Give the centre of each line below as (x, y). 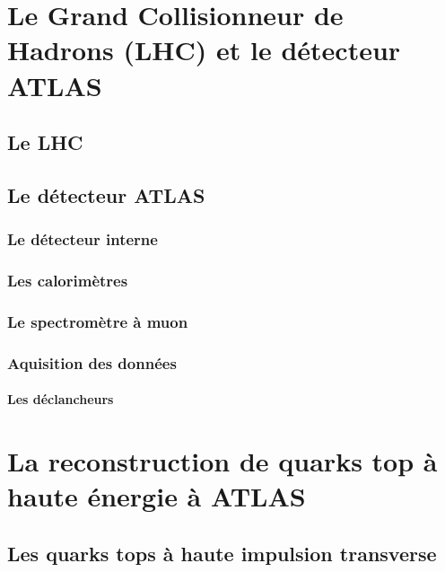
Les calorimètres (68, 281)
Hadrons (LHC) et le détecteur (204, 50)
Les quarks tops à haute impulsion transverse (222, 553)
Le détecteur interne (83, 239)
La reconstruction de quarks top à (222, 461)
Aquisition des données (92, 362)
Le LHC (45, 142)
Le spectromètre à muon (98, 321)
